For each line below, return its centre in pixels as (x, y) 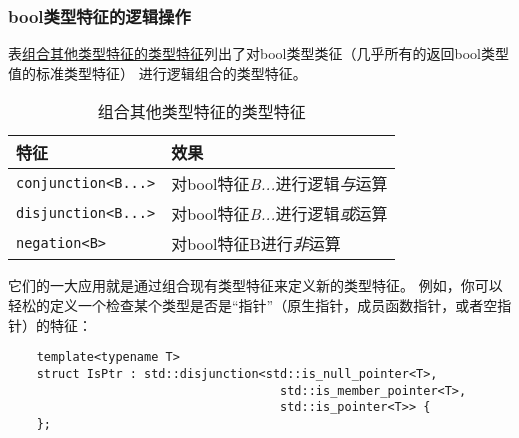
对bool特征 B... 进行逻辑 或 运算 (279, 214)
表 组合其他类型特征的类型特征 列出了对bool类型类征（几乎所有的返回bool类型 (258, 53)
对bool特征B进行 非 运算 (256, 244)
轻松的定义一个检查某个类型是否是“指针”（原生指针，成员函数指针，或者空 (253, 305)
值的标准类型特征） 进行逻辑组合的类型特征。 (157, 72)
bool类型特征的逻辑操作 (99, 15)
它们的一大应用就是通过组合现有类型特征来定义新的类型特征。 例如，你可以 (255, 285)
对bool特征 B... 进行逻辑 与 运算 (279, 184)
